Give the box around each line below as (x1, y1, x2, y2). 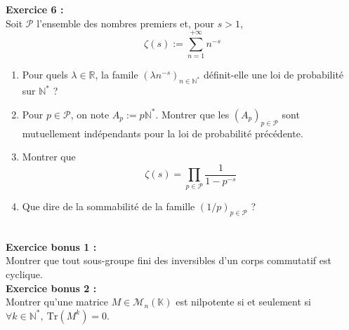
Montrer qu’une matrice (6, 294, 108, 309)
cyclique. (6, 267, 43, 282)
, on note (70, 106, 110, 121)
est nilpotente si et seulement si (176, 294, 311, 309)
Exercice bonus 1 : (6, 239, 97, 254)
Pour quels (22, 67, 68, 82)
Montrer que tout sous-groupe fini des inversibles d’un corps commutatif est (6, 253, 331, 268)
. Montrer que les (155, 106, 230, 121)
